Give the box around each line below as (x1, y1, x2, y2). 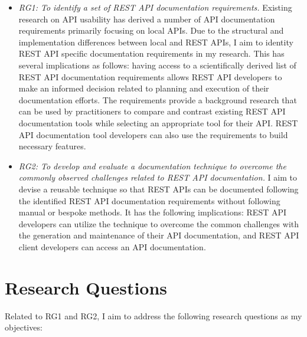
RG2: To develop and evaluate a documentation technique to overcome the (18, 159, 286, 172)
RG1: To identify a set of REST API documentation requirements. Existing (18, 1, 292, 13)
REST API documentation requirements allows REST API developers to (18, 70, 282, 83)
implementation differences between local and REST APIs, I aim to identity (18, 35, 293, 48)
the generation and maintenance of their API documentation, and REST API (18, 229, 299, 241)
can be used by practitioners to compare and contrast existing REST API (18, 105, 286, 117)
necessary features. (18, 140, 86, 152)
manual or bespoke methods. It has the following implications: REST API (18, 206, 287, 218)
